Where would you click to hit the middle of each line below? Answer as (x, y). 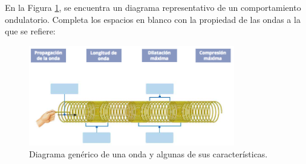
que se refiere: (30, 31)
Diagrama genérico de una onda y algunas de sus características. (148, 153)
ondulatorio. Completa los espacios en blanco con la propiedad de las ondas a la (153, 19)
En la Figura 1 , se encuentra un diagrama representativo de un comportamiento (153, 7)
